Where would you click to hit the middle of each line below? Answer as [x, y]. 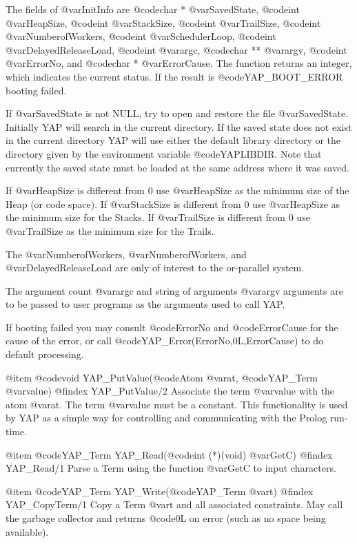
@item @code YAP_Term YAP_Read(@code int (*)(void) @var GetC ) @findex [169, 454]
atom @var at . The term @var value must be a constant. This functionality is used [177, 404]
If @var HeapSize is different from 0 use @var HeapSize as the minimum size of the [177, 190]
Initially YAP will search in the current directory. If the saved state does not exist [179, 126]
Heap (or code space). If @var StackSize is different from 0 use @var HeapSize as [173, 203]
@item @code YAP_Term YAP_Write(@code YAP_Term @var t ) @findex [160, 491]
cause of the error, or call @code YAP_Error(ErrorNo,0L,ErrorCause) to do [164, 341]
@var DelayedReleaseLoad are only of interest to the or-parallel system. [155, 268]
